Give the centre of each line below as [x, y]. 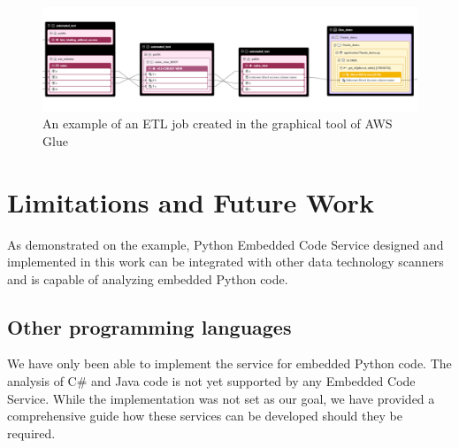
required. [31, 433]
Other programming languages [149, 326]
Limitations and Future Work [191, 201]
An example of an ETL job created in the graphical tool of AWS [218, 124]
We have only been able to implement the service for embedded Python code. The [229, 363]
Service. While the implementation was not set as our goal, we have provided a [221, 398]
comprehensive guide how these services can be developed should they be [205, 416]
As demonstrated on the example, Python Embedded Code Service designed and [226, 244]
